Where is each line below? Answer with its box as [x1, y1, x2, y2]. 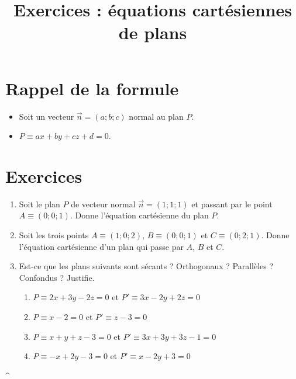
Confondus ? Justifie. [19, 271, 95, 283]
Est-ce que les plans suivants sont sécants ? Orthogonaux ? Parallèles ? [19, 260, 274, 272]
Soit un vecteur [19, 110, 74, 122]
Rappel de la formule [5, 76, 179, 100]
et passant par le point [191, 197, 273, 210]
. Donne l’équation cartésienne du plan [70, 209, 209, 221]
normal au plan [129, 110, 184, 122]
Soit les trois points [19, 229, 89, 241]
